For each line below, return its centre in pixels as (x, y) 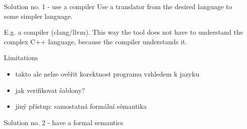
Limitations (21, 58)
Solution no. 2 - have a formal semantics (64, 122)
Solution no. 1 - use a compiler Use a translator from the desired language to (118, 6)
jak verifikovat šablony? (50, 90)
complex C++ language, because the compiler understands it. (96, 41)
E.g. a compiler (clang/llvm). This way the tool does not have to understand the (124, 32)
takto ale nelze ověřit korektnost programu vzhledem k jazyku (107, 73)
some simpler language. (38, 16)
